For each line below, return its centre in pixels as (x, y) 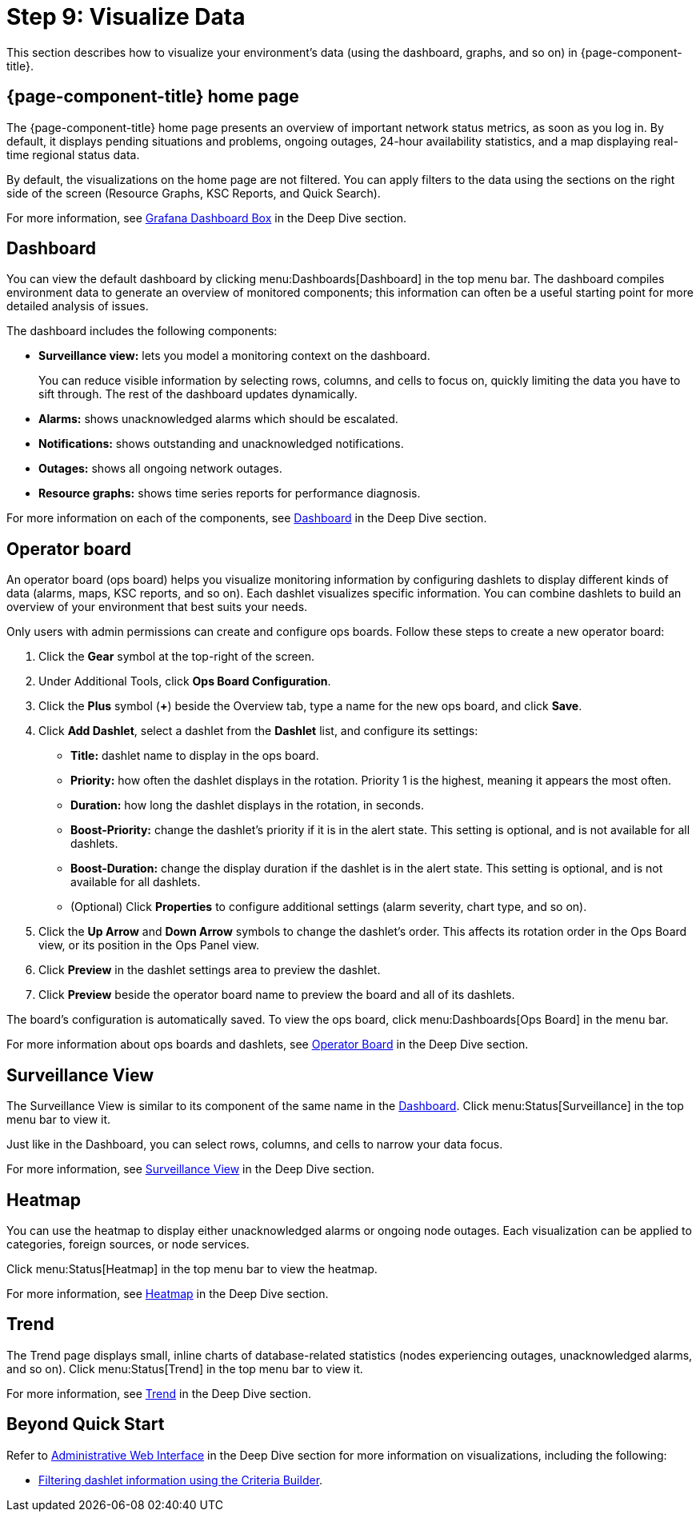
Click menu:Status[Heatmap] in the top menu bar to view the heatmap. (192, 1268)
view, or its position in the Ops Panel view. (149, 945)
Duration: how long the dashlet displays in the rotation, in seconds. (247, 805)
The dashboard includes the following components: (142, 331)
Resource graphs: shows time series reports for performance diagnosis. (230, 493)
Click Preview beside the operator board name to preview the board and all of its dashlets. (277, 995)
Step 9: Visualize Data (126, 17)
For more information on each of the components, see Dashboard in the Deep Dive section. (247, 518)
